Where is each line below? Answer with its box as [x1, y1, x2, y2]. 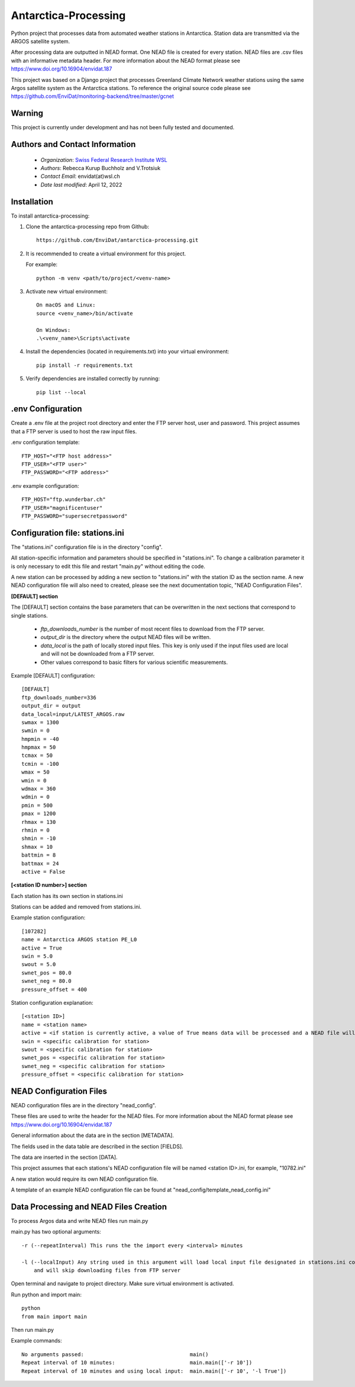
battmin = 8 [21, 852, 56, 859]
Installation [11, 196, 53, 207]
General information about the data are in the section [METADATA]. [11, 1132, 175, 1139]
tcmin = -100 [21, 760, 59, 767]
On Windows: [36, 327, 71, 333]
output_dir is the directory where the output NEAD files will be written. [40, 634, 211, 641]
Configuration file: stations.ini [11, 528, 124, 538]
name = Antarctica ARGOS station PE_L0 [21, 937, 137, 943]
